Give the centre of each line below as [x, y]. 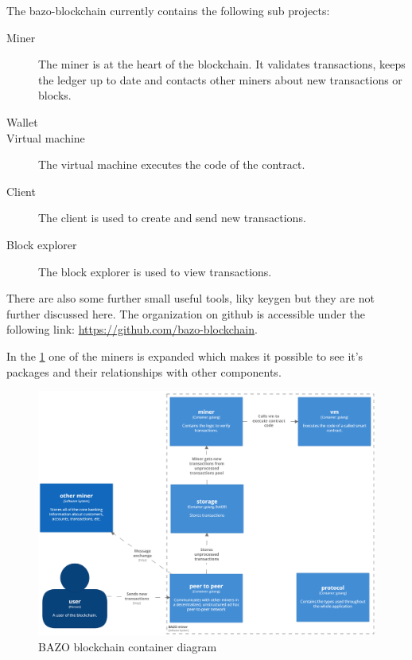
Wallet [22, 121]
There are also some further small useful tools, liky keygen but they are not [190, 298]
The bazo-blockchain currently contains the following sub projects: [168, 10]
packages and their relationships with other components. [144, 371]
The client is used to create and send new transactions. [172, 218]
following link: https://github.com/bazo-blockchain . [132, 329]
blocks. [55, 95]
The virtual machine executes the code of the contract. [172, 164]
